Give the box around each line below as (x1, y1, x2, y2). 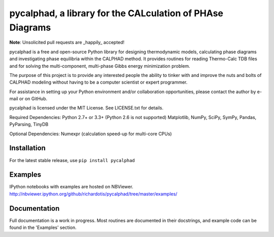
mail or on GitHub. (9, 96, 48, 102)
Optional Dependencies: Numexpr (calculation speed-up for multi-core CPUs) (9, 131, 172, 137)
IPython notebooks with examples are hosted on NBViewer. (9, 184, 133, 190)
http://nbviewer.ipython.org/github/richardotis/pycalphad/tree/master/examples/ (9, 190, 178, 197)
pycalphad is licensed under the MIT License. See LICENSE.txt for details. (9, 105, 163, 111)
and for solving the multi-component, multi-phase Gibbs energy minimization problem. (9, 63, 190, 69)
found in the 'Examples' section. (9, 224, 77, 230)
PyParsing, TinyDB (9, 122, 49, 128)
